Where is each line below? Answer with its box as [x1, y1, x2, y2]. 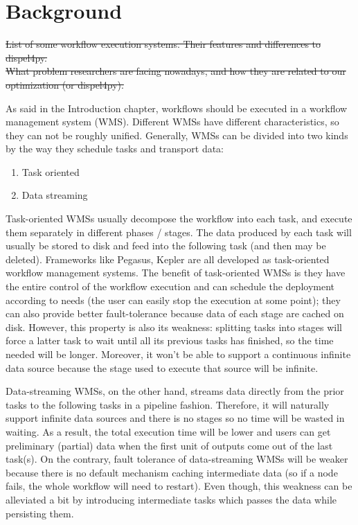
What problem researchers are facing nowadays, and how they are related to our [6, 64, 346, 78]
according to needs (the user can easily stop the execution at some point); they [6, 292, 341, 307]
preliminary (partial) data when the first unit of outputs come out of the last [6, 438, 333, 452]
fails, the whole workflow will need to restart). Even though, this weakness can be [6, 479, 352, 493]
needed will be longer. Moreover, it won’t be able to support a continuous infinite [6, 347, 351, 361]
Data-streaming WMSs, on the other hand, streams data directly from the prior [6, 384, 344, 398]
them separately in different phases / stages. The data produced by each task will [6, 224, 352, 239]
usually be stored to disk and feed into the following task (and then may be [6, 238, 326, 253]
